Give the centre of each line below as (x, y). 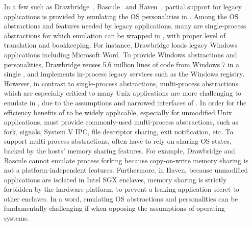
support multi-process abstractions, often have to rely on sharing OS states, (118, 141)
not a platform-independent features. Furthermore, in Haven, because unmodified (126, 170)
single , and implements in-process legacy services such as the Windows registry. (124, 74)
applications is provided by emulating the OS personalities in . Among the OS (121, 16)
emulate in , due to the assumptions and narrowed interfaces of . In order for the (125, 102)
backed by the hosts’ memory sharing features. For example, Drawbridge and (120, 150)
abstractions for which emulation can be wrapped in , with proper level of (115, 35)
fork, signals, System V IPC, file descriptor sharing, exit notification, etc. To (119, 131)
